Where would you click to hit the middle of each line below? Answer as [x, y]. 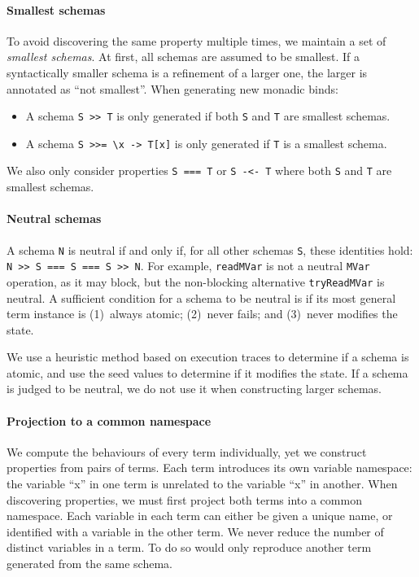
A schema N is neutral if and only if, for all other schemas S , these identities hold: [210, 249]
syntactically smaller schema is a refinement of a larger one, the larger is [187, 72]
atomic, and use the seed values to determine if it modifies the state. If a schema [207, 372]
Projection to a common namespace [109, 420]
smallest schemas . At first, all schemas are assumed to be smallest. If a [183, 57]
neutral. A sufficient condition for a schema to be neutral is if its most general [201, 297]
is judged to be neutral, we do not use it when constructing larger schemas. [194, 389]
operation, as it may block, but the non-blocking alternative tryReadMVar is [196, 281]
